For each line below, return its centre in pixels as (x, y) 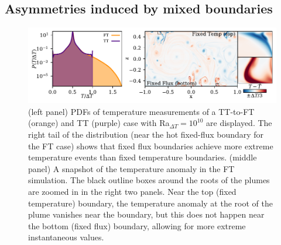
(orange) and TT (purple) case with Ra (99, 123)
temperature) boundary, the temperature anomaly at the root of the (150, 203)
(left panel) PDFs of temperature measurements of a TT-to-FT (141, 111)
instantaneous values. (66, 237)
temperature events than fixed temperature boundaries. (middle (143, 157)
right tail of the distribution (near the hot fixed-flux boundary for (146, 134)
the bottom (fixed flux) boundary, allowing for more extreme (137, 225)
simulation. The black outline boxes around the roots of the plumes (149, 180)
